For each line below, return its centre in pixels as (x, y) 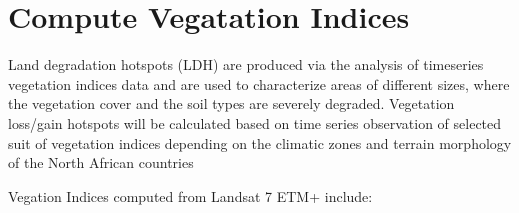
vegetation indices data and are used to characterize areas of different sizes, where (259, 83)
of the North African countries (101, 162)
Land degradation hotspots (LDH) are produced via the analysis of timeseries (246, 64)
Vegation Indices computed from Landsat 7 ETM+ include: (190, 195)
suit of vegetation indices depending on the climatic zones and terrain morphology (260, 142)
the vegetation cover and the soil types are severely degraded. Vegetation (231, 103)
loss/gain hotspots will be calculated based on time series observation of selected (255, 122)
